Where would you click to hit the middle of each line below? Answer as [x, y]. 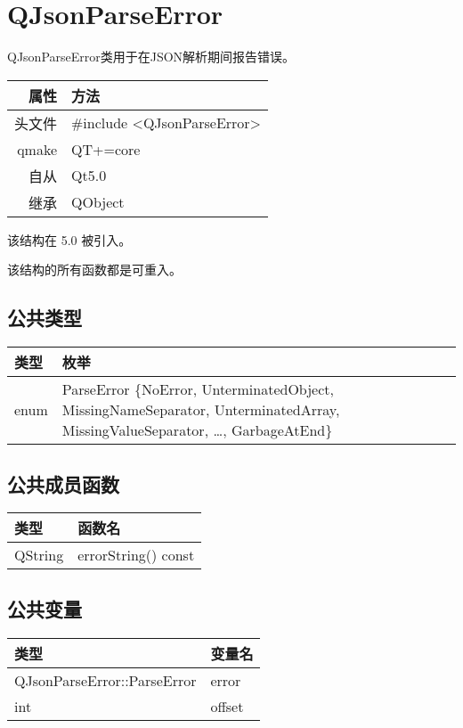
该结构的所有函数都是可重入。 [94, 270]
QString [39, 555]
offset [227, 706]
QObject [98, 202]
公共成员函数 [63, 483]
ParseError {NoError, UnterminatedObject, [198, 389]
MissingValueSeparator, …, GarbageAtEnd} [197, 430]
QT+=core [106, 149]
